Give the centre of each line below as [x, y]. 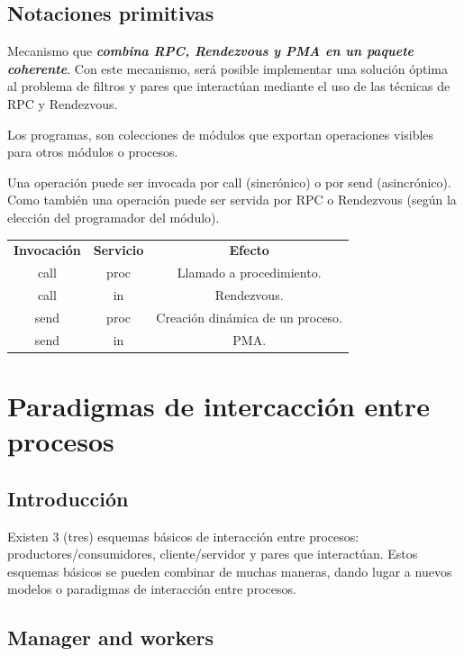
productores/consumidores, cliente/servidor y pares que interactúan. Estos [213, 554]
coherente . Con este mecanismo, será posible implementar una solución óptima [227, 68]
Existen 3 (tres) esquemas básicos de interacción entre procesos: [183, 536]
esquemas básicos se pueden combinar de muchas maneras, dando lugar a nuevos [230, 571]
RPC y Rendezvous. [63, 103]
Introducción [68, 498]
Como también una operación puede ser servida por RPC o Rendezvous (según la [232, 200]
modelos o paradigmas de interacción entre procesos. [152, 589]
